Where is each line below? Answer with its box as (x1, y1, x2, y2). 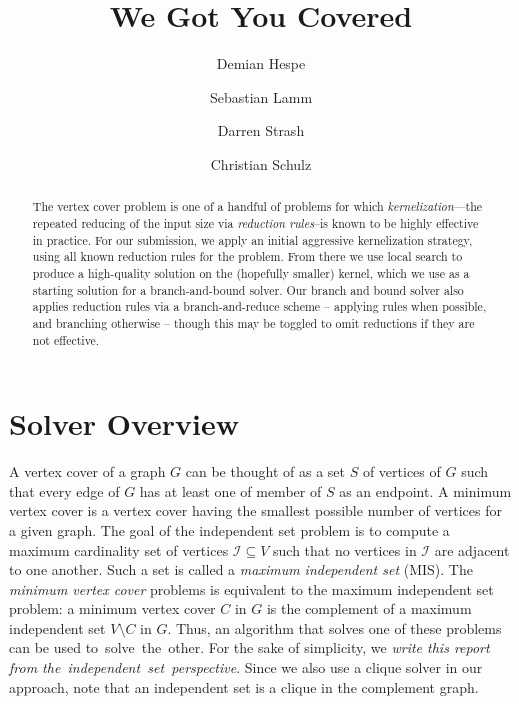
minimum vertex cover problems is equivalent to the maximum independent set (9, 578, 494, 599)
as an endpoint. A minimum (339, 480, 512, 501)
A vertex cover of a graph (9, 461, 166, 482)
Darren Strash (217, 120, 305, 141)
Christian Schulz (210, 153, 312, 174)
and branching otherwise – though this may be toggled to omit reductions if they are (32, 314, 475, 331)
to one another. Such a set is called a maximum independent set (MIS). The (9, 559, 473, 580)
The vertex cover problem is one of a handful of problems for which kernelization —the (32, 198, 483, 215)
